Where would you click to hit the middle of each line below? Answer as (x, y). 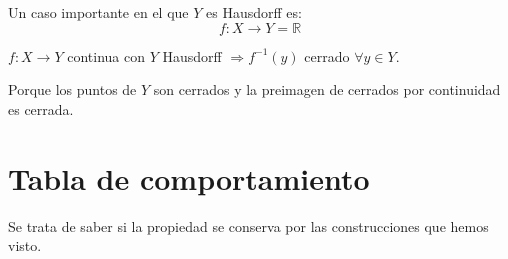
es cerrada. (41, 108)
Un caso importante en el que (98, 12)
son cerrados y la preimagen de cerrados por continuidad (327, 89)
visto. (25, 245)
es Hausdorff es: (254, 12)
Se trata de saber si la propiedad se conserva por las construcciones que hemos (248, 225)
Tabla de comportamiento (189, 177)
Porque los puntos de (72, 89)
